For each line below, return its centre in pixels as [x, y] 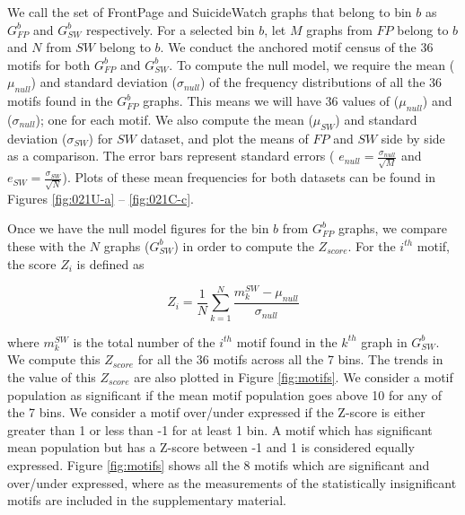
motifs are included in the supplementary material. [147, 500]
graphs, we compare [393, 228]
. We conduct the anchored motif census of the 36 [297, 47]
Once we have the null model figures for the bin [138, 228]
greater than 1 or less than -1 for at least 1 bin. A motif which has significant [220, 429]
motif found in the [287, 341]
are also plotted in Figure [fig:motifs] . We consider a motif [294, 376]
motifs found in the [60, 101]
